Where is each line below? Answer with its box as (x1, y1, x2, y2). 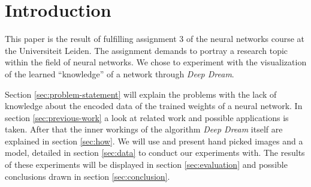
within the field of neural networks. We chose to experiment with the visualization (5, 56, 307, 68)
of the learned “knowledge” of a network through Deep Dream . (5, 67, 234, 80)
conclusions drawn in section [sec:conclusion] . (5, 170, 170, 182)
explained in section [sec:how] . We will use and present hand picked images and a (5, 134, 303, 147)
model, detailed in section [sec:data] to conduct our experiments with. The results (5, 146, 305, 159)
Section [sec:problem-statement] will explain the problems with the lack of (5, 88, 277, 100)
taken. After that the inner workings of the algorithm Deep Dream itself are (5, 123, 283, 135)
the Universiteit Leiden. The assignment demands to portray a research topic (5, 44, 288, 56)
